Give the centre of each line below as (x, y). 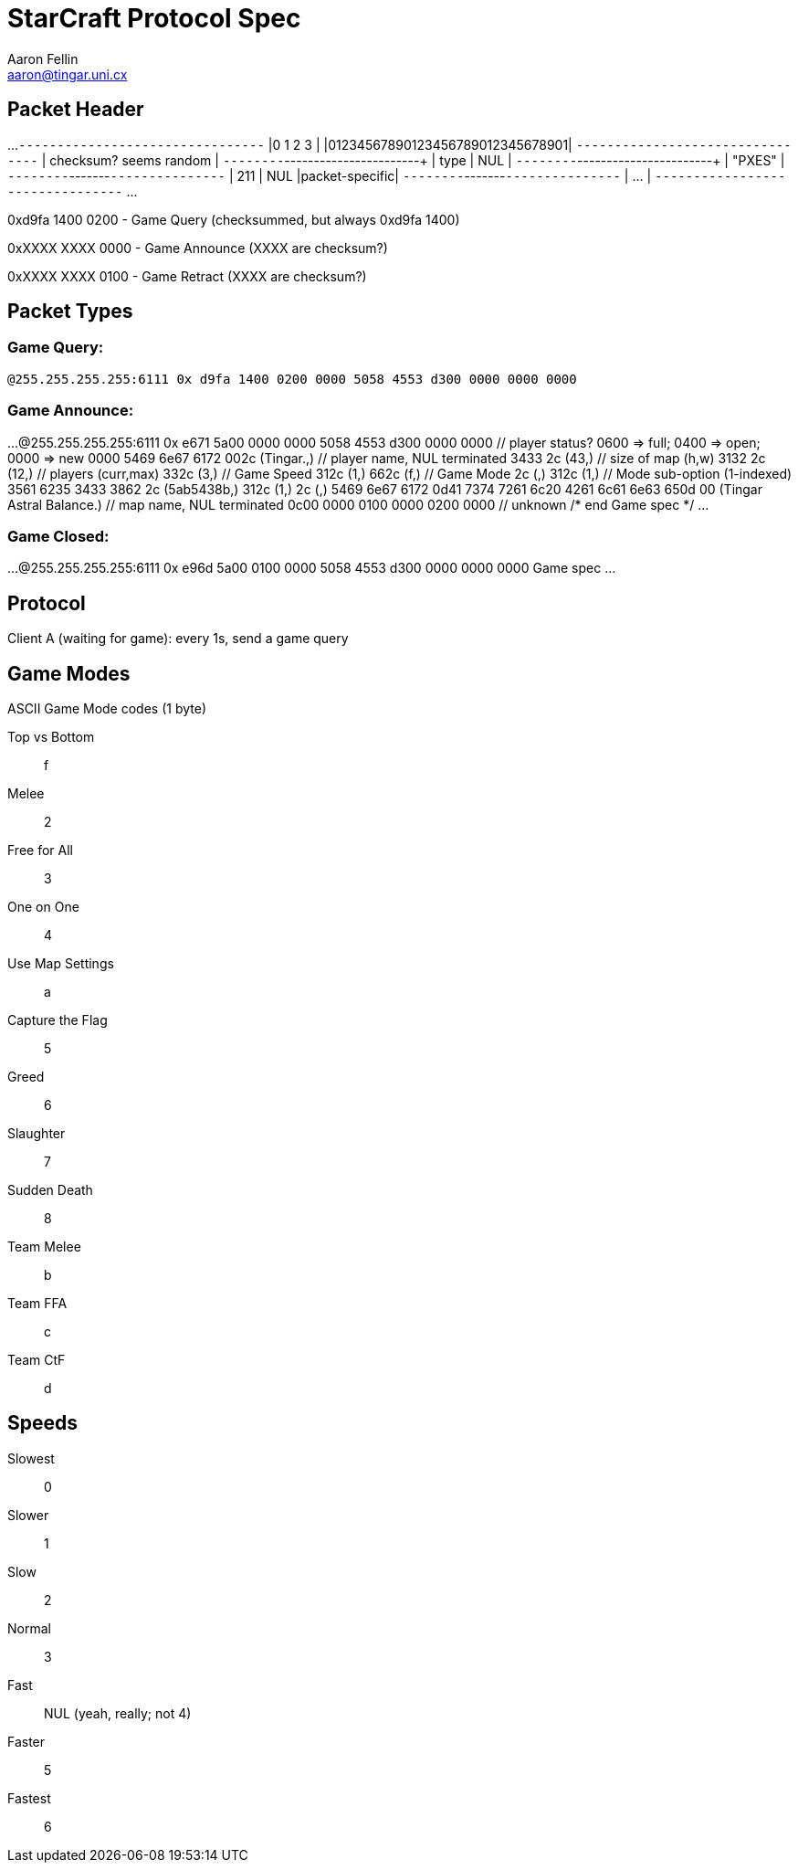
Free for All (40, 850)
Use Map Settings (61, 963)
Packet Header (76, 110)
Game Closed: (58, 536)
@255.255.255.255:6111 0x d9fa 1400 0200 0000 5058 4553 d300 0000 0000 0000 (292, 379)
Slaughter (37, 1133)
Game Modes (69, 673)
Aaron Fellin (43, 58)
